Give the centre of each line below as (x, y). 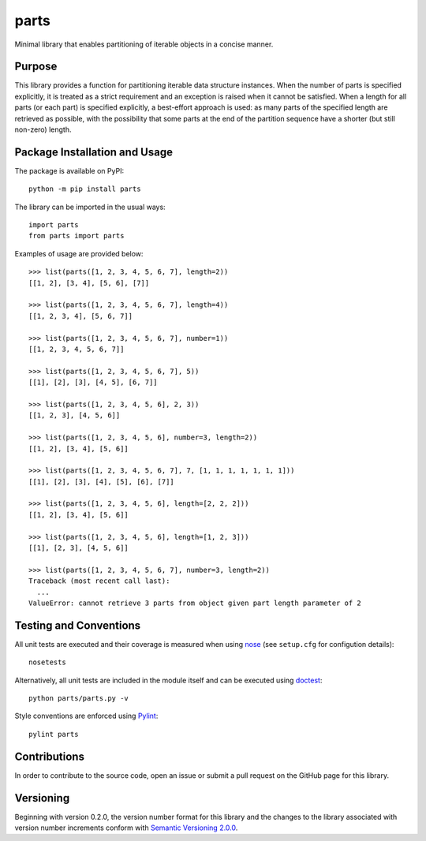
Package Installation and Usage (94, 152)
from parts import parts (77, 236)
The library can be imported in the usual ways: (90, 207)
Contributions (49, 756)
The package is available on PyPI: (69, 170)
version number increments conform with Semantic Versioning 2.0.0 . (126, 828)
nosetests (47, 662)
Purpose (36, 67)
